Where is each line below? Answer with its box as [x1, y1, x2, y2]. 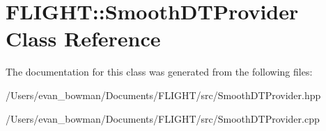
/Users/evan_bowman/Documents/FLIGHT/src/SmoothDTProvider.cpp [6, 111, 320, 125]
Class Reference [6, 24, 161, 53]
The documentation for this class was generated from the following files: [6, 64, 313, 79]
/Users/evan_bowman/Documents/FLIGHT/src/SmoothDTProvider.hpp [6, 87, 321, 102]
